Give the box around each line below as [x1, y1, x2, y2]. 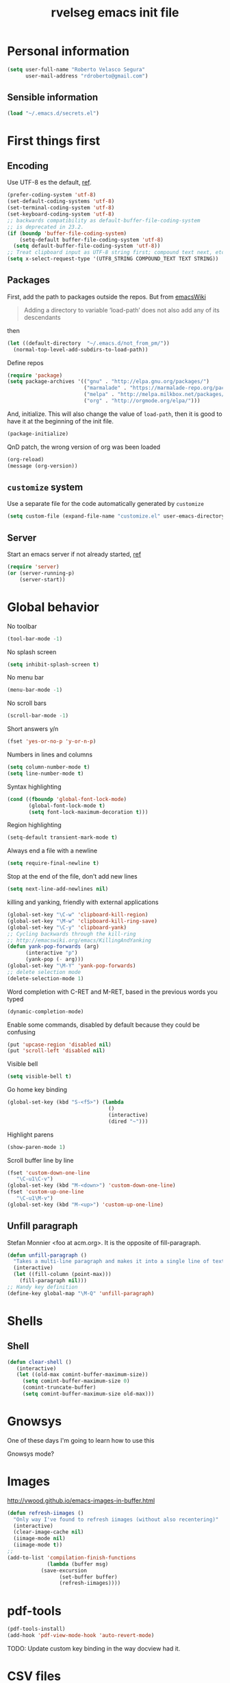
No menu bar [7, 673, 44, 682]
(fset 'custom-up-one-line [7, 1189, 84, 1196]
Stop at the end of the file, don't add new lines [7, 872, 138, 881]
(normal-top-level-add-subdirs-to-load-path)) [13, 346, 149, 353]
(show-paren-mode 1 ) [7, 1144, 66, 1150]
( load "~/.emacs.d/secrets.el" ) [7, 110, 99, 117]
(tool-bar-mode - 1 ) [7, 635, 63, 642]
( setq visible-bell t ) [7, 1073, 72, 1080]
